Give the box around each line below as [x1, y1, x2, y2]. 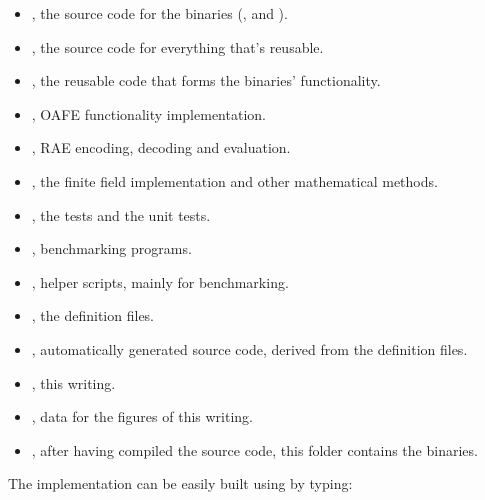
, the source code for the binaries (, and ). [31, 3, 288, 23]
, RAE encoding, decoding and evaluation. [31, 137, 291, 158]
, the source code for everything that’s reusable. [31, 36, 324, 57]
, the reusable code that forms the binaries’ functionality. [31, 70, 381, 91]
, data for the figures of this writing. [31, 406, 253, 427]
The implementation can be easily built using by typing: [8, 473, 353, 494]
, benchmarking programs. [31, 238, 192, 259]
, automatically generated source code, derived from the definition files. [31, 338, 468, 359]
